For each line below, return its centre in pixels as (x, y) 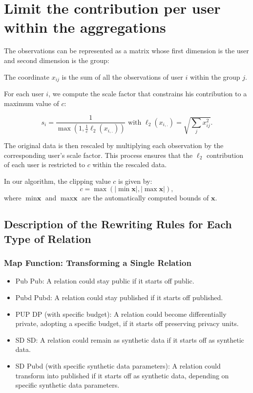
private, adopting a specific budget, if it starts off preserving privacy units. (127, 323)
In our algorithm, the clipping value (57, 181)
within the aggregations (85, 27)
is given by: (135, 181)
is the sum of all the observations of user (122, 76)
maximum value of (32, 103)
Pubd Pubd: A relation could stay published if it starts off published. (119, 297)
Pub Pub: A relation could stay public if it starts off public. (105, 281)
